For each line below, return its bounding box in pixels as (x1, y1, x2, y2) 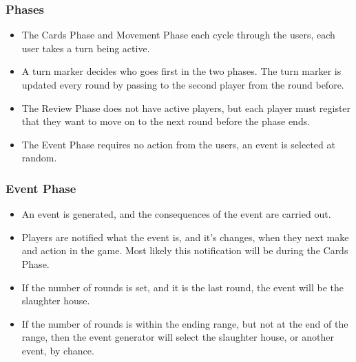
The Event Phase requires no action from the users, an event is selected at (21, 137, 335, 151)
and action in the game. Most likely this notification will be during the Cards (21, 243, 348, 258)
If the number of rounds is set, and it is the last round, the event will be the (21, 280, 344, 294)
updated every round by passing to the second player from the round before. (21, 78, 344, 91)
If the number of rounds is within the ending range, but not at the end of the (21, 316, 348, 330)
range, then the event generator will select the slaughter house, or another (21, 330, 334, 344)
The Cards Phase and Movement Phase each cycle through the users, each (21, 27, 335, 42)
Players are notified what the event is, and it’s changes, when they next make (21, 229, 349, 244)
